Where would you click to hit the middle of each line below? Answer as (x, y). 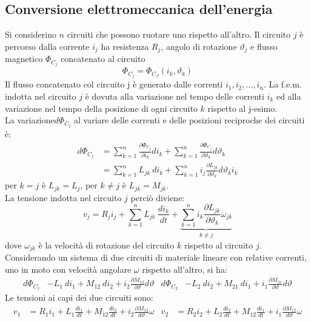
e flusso (264, 46)
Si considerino (31, 34)
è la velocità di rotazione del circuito (106, 245)
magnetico (24, 59)
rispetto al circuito (219, 245)
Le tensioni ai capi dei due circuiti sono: (79, 297)
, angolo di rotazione (199, 46)
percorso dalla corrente (47, 46)
